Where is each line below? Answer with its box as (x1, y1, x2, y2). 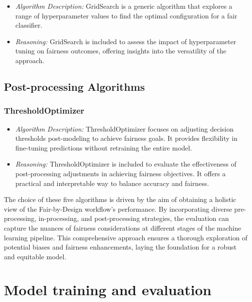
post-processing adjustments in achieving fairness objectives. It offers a (15, 168, 226, 178)
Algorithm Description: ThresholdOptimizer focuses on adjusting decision (15, 123, 234, 134)
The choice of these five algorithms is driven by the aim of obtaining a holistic (4, 194, 236, 204)
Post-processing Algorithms (4, 79, 145, 94)
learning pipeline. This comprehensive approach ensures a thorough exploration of (4, 232, 248, 242)
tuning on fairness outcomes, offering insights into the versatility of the (15, 46, 226, 56)
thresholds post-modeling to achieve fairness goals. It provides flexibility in (15, 133, 238, 143)
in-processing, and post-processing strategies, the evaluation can (38, 213, 229, 223)
